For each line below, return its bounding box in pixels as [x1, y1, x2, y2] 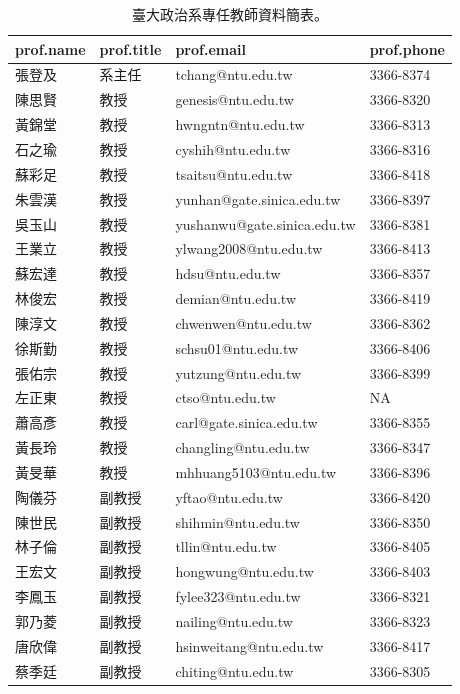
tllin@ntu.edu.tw [175, 536, 277, 557]
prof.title [99, 38, 162, 59]
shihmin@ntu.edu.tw [175, 511, 300, 532]
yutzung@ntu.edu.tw [175, 362, 302, 383]
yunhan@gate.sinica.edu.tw [175, 188, 341, 209]
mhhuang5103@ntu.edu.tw [175, 461, 337, 482]
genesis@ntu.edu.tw [175, 89, 294, 110]
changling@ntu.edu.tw [175, 437, 310, 458]
